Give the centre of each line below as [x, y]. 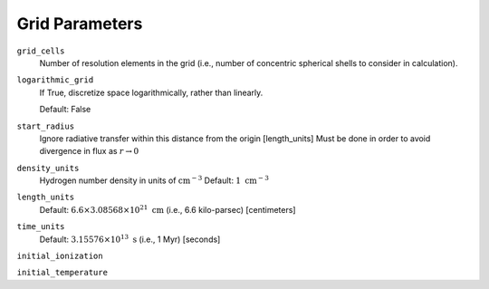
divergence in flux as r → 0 [89, 151]
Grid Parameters [80, 24]
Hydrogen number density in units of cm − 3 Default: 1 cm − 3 [154, 180]
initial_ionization [60, 256]
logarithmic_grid [55, 80]
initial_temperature [62, 273]
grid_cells [41, 51]
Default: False [65, 110]
